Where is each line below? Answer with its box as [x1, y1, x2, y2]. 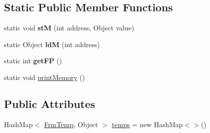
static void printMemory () [4, 72, 85, 82]
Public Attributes [4, 96, 95, 111]
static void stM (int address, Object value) [4, 23, 134, 33]
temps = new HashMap [112, 119, 183, 129]
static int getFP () [4, 55, 62, 66]
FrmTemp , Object [44, 119, 98, 129]
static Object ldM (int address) [4, 39, 100, 49]
